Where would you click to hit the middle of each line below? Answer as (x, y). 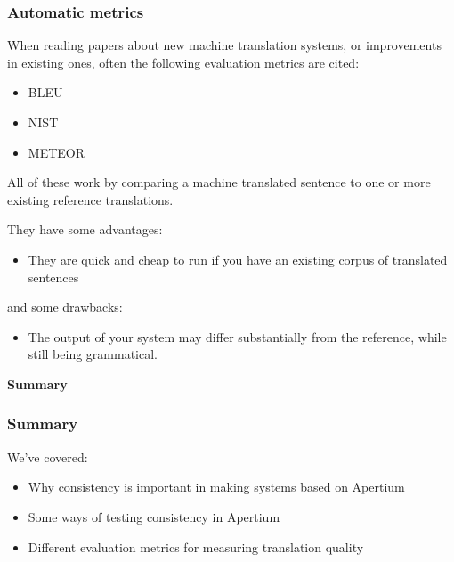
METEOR (57, 152)
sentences (53, 277)
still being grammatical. (93, 354)
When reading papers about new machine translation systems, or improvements (224, 45)
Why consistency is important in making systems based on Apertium (216, 487)
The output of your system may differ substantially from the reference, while (237, 336)
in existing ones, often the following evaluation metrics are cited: (183, 62)
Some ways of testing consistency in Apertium (154, 516)
